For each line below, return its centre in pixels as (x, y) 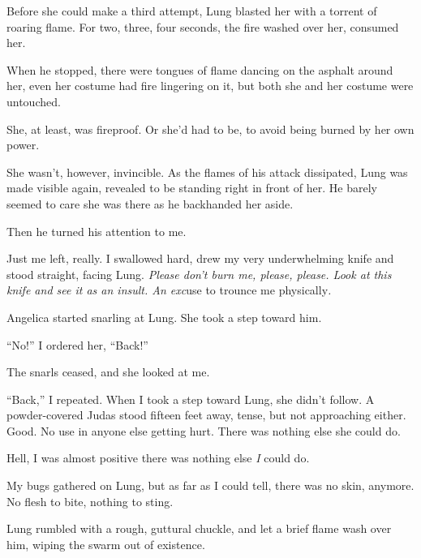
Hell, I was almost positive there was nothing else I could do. (158, 458)
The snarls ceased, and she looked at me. (108, 372)
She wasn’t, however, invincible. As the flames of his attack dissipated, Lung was (207, 172)
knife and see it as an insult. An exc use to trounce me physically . (169, 290)
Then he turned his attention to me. (97, 231)
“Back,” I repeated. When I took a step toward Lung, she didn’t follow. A (191, 399)
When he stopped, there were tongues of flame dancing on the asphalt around (200, 69)
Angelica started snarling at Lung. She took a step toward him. (164, 317)
